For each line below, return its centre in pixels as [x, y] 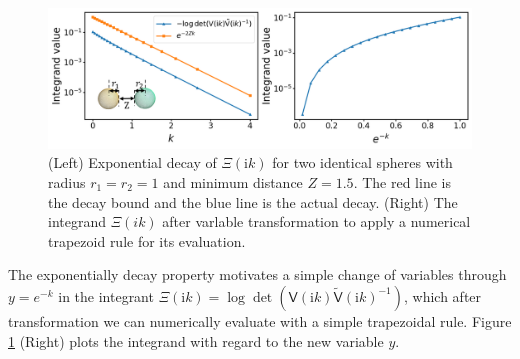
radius [67, 181]
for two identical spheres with [362, 162]
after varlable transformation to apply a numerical [316, 221]
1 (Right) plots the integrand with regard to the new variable [196, 340]
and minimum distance [233, 181]
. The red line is [402, 181]
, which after [443, 295]
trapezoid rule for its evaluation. [147, 240]
